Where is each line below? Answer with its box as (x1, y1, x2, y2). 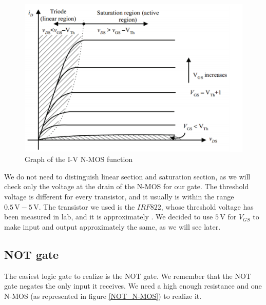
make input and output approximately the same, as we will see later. (4, 221, 221, 232)
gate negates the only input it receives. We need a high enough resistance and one (4, 280, 262, 291)
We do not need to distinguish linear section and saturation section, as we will (4, 171, 251, 181)
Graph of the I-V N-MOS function (25, 154, 133, 165)
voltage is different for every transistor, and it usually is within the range (4, 191, 234, 201)
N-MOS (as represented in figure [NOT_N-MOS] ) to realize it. (4, 290, 202, 301)
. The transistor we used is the (39, 201, 135, 212)
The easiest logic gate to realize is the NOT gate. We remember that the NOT (4, 270, 251, 281)
